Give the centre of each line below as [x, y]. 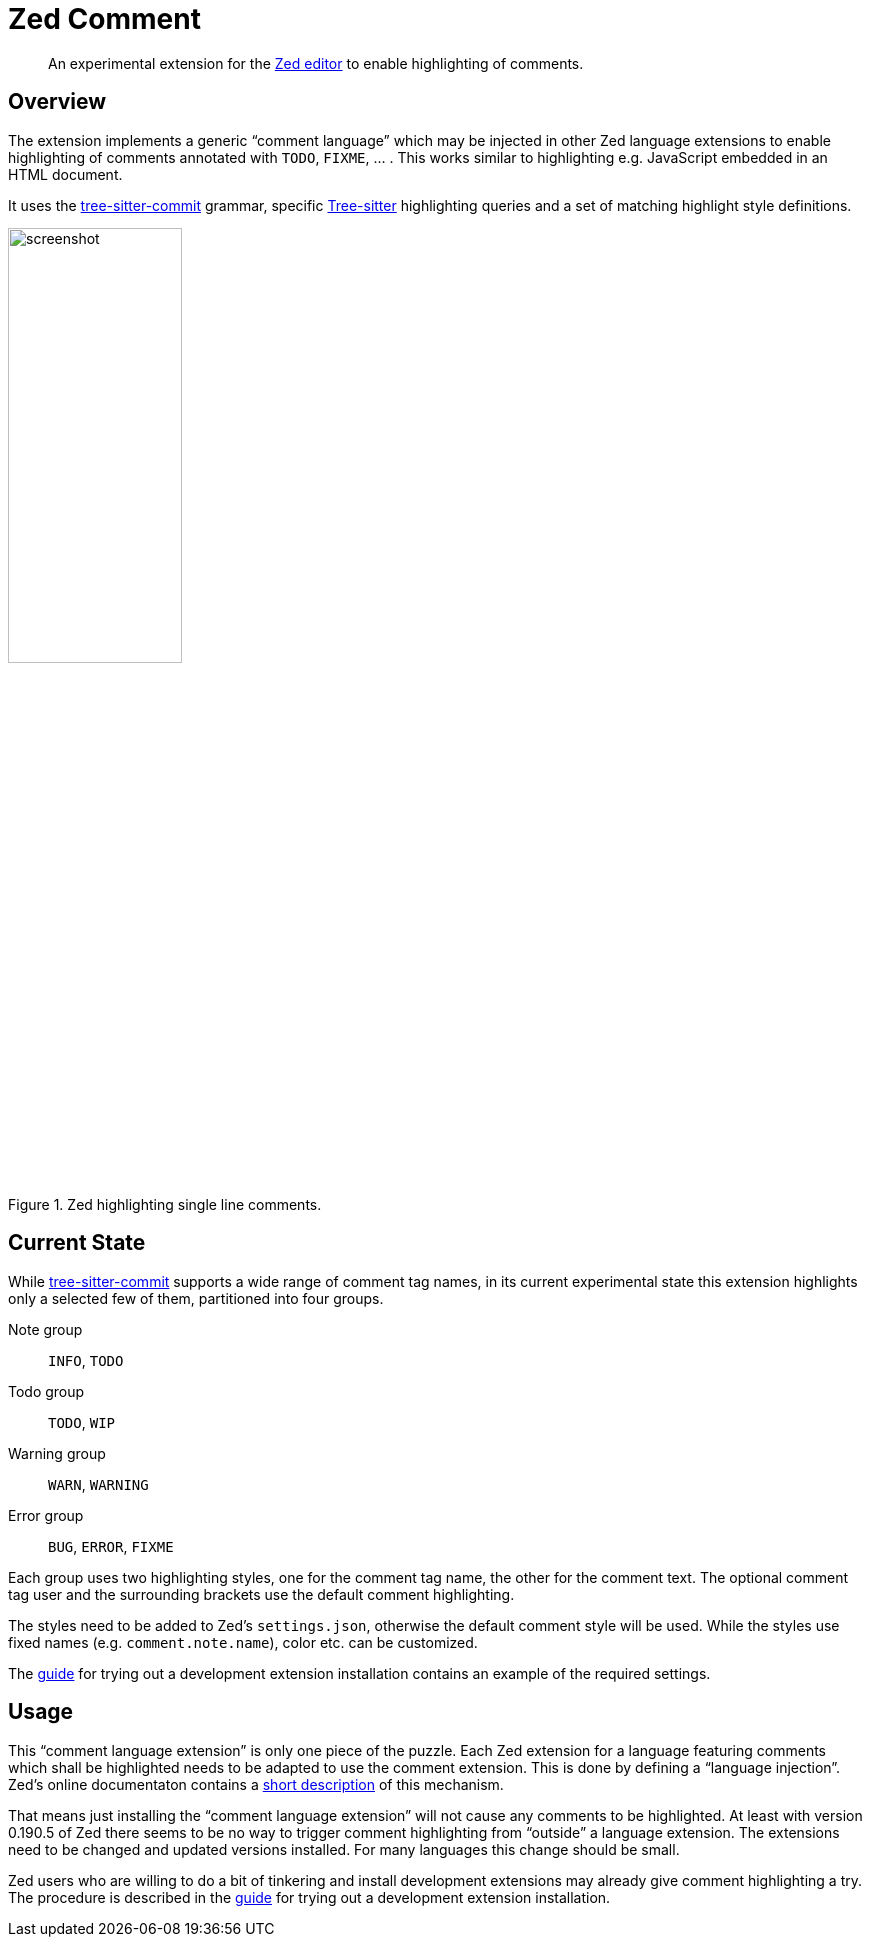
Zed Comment [104, 19]
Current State [77, 1243]
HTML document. [65, 174]
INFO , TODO [86, 1360]
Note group [45, 1329]
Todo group [46, 1391]
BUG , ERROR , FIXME [111, 1546]
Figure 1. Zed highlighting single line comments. [165, 1204]
